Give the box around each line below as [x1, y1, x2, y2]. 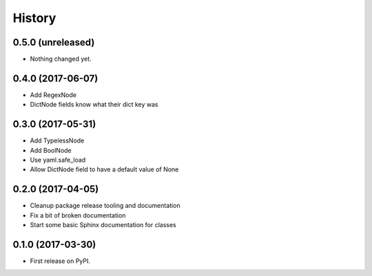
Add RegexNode [30, 90, 77, 99]
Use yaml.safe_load [30, 156, 86, 164]
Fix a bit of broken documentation [30, 211, 126, 220]
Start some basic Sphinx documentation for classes [30, 221, 176, 229]
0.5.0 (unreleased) [12, 36, 95, 48]
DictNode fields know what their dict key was [30, 100, 158, 109]
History [12, 10, 56, 25]
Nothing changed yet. [30, 55, 92, 63]
